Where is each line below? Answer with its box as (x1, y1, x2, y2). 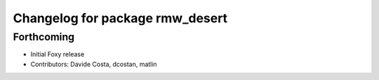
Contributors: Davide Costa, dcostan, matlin (30, 60, 157, 68)
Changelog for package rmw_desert (13, 10, 228, 26)
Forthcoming (13, 31, 75, 43)
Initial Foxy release (30, 50, 85, 58)
